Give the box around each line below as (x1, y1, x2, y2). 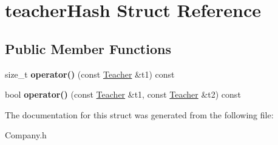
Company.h (5, 129, 47, 141)
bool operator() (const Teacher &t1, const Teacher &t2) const (5, 88, 241, 101)
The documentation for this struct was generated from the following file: (5, 108, 274, 121)
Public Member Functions (5, 39, 171, 58)
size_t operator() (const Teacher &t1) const (5, 67, 175, 80)
